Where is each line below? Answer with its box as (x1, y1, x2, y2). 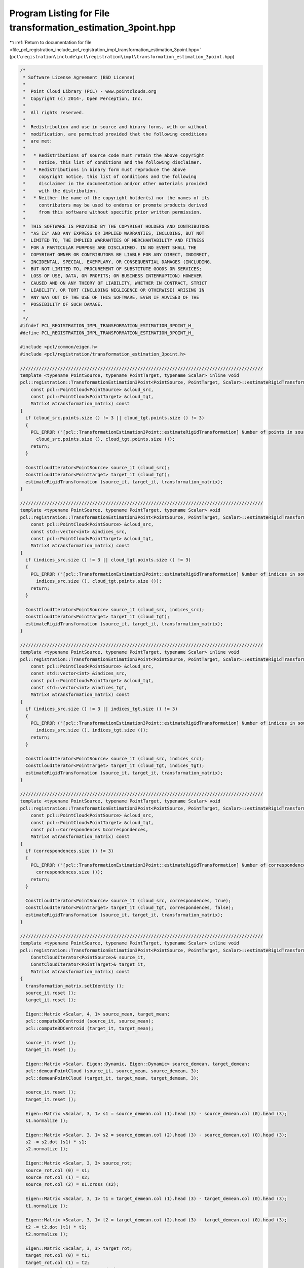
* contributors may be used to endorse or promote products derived (23, 202, 207, 208)
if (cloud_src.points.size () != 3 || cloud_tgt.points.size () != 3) (25, 415, 205, 421)
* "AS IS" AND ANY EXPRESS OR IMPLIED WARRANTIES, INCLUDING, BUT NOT (23, 231, 205, 236)
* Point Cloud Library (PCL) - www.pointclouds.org (23, 89, 157, 94)
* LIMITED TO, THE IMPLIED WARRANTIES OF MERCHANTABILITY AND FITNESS (23, 237, 205, 243)
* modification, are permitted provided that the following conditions (23, 131, 207, 137)
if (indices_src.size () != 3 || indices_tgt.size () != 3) (25, 706, 178, 712)
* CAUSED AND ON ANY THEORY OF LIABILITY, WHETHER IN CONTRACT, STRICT (23, 280, 207, 286)
